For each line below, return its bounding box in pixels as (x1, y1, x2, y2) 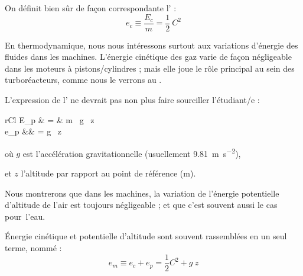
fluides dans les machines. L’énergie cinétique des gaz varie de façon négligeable (5, 50, 292, 63)
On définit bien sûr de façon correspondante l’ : (5, 2, 177, 14)
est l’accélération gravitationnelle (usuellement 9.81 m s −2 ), (22, 145, 241, 159)
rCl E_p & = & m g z (5, 113, 95, 126)
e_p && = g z (5, 125, 62, 137)
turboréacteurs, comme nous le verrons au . (5, 73, 162, 86)
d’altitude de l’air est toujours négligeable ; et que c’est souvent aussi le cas (5, 198, 278, 211)
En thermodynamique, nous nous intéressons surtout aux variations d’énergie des (5, 38, 298, 51)
